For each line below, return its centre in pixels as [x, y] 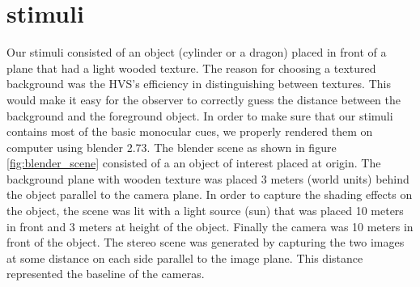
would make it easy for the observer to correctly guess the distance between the [204, 99]
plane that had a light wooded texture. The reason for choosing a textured [191, 68]
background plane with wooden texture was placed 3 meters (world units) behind [208, 178]
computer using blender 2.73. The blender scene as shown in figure [172, 147]
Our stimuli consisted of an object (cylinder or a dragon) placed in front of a [197, 52]
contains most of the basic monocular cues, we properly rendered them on [190, 131]
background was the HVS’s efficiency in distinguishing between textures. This [199, 84]
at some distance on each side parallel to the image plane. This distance [185, 257]
